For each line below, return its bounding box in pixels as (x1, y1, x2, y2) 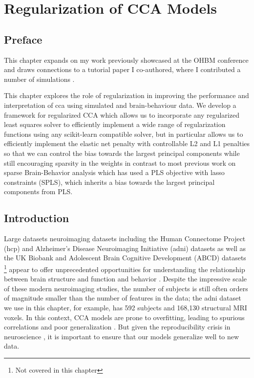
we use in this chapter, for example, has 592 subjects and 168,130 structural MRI (4, 302, 247, 312)
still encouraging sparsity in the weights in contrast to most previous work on (4, 157, 236, 168)
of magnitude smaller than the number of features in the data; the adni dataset (4, 293, 241, 303)
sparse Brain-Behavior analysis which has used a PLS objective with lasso (4, 167, 225, 177)
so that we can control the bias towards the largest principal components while (4, 148, 240, 158)
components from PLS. (4, 186, 73, 197)
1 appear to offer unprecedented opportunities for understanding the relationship (4, 262, 245, 274)
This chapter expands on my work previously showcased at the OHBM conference (4, 54, 249, 65)
